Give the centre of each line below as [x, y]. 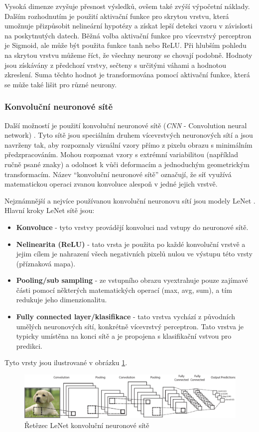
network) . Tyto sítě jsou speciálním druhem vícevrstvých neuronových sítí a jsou [129, 135]
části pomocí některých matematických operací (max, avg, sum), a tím [124, 290]
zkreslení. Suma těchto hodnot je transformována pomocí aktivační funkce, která [127, 75]
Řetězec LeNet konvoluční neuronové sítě [87, 425]
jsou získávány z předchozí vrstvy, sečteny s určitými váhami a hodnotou [115, 65]
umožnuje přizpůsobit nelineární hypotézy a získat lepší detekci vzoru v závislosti [129, 26]
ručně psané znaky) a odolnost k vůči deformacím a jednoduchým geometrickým [127, 164]
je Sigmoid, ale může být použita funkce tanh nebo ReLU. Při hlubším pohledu [126, 45]
